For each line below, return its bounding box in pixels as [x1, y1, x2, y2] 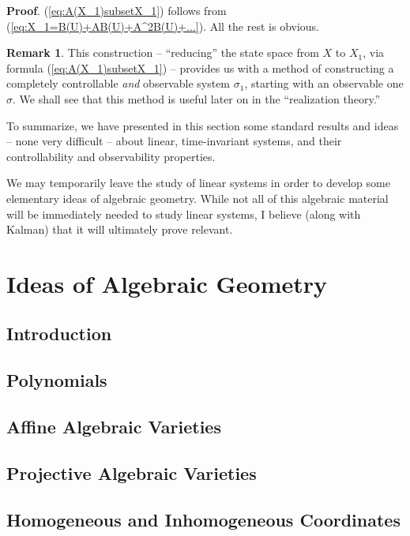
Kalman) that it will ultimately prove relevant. [6, 221, 233, 238]
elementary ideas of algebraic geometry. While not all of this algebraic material [6, 189, 389, 206]
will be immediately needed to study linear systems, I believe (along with [6, 205, 361, 222]
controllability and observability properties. [6, 148, 216, 164]
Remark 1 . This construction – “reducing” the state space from [6, 44, 319, 61]
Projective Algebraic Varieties [6, 460, 257, 485]
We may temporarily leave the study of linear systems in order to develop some [6, 174, 390, 191]
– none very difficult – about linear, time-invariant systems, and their [6, 133, 342, 149]
